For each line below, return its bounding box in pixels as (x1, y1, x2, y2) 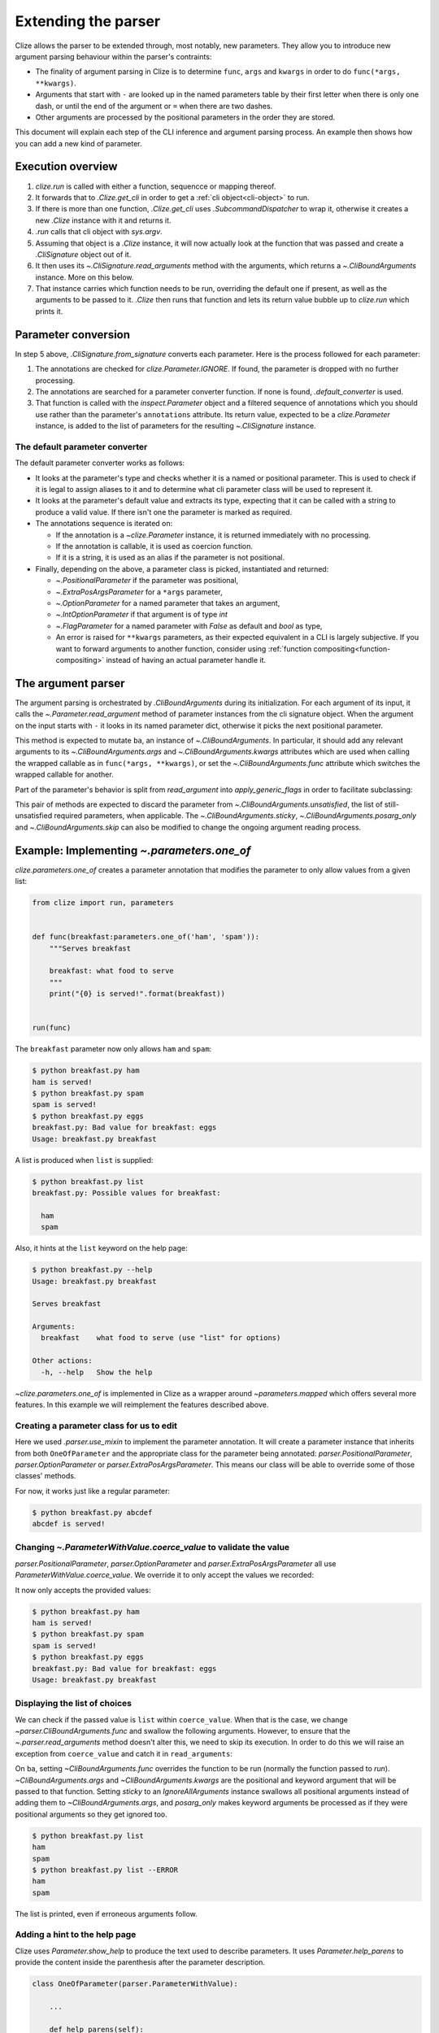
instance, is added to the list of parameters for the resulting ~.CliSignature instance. (35, 421, 316, 431)
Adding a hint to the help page (15, 1929, 137, 1940)
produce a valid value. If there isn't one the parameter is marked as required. (35, 507, 293, 516)
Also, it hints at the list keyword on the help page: (15, 1243, 188, 1253)
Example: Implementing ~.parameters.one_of (15, 843, 251, 857)
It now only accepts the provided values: (15, 1585, 151, 1595)
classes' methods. (15, 1471, 76, 1481)
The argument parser (15, 676, 125, 690)
